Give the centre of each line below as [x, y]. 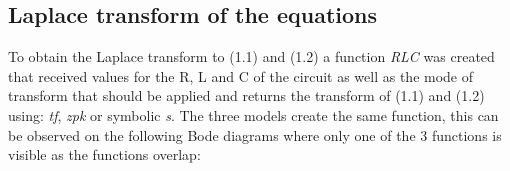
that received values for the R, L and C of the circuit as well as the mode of [241, 75]
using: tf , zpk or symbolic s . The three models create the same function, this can [253, 114]
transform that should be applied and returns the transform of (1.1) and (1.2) [246, 95]
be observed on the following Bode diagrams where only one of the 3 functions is [255, 134]
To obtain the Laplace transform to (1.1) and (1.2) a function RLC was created [251, 56]
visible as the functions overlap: [104, 154]
